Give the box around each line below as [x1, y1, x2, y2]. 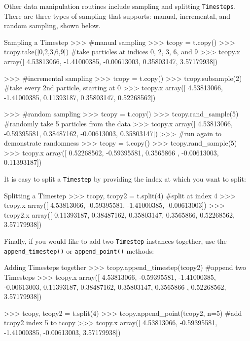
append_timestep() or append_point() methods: [4, 245, 154, 256]
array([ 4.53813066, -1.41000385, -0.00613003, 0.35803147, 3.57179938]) [4, 56, 218, 67]
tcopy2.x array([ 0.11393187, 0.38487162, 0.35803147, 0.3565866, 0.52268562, [4, 209, 235, 220]
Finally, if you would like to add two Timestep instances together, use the [4, 236, 227, 246]
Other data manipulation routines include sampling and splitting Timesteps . [4, 1, 236, 11]
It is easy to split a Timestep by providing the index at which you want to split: [4, 173, 246, 184]
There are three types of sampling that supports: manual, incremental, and [4, 10, 231, 21]
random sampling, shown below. [4, 20, 101, 31]
